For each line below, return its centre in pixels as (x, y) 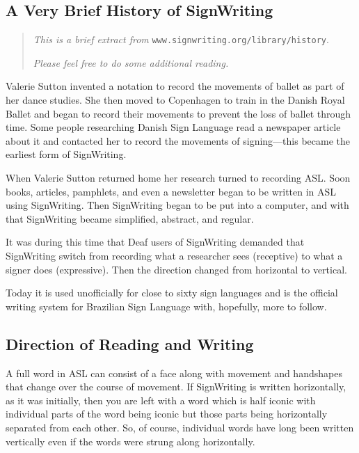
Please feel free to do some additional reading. (131, 62)
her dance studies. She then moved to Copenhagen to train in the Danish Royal (175, 100)
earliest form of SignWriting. (66, 154)
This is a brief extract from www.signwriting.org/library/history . (181, 39)
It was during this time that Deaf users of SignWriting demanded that (155, 242)
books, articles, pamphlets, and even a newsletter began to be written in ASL (171, 191)
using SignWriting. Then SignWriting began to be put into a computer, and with (177, 205)
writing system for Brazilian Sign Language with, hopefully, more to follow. (166, 306)
